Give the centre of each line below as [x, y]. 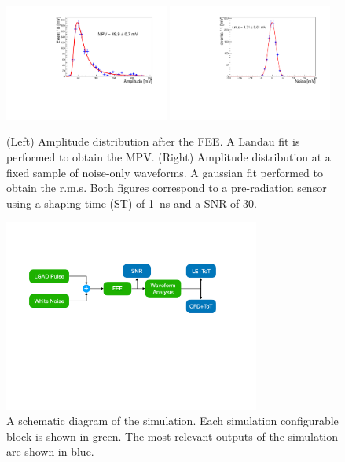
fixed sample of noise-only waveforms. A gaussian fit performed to [165, 172]
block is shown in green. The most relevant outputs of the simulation [172, 436]
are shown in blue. [50, 451]
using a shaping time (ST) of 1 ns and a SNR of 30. [132, 203]
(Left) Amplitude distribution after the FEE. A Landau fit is [153, 141]
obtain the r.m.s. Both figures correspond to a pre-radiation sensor [167, 188]
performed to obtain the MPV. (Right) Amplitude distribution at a [169, 157]
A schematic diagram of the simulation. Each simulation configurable [172, 421]
